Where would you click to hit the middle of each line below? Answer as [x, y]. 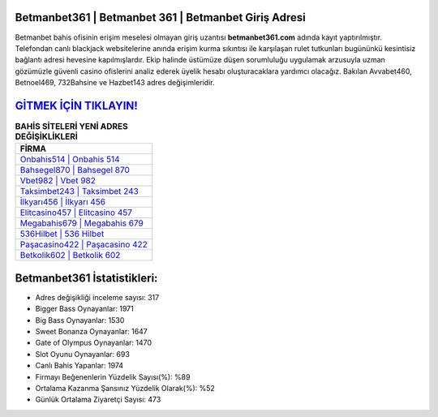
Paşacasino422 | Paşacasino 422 [84, 245]
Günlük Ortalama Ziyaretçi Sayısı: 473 [98, 400]
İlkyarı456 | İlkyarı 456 [62, 202]
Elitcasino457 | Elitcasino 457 [76, 213]
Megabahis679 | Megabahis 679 [82, 223]
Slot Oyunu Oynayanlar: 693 [82, 354]
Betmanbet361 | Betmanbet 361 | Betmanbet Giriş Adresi [160, 17]
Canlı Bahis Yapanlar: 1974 [79, 366]
